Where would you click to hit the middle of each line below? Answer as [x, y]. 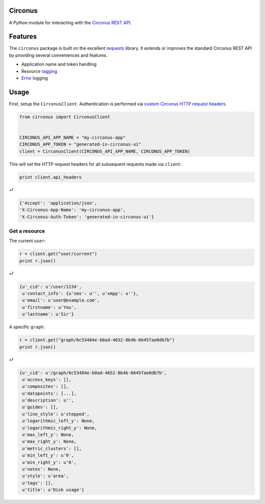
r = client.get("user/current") [58, 254]
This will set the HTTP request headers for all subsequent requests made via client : [95, 164]
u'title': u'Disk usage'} [53, 490]
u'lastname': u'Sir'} [48, 314]
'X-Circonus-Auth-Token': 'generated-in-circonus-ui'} [87, 217]
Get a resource [27, 231]
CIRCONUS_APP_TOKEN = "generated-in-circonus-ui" [80, 144]
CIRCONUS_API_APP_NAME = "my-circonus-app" [73, 138]
